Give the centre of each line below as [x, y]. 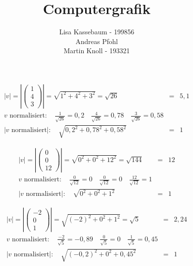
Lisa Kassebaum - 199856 [97, 32]
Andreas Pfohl [97, 41]
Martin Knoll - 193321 [97, 51]
